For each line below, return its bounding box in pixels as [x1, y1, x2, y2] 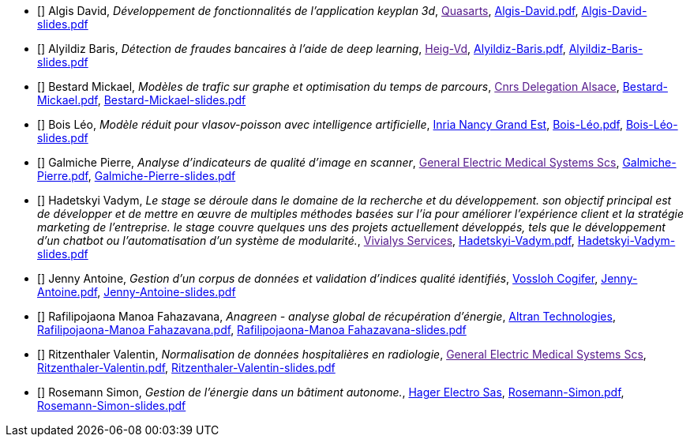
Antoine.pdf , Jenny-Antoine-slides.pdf [37, 285, 236, 298]
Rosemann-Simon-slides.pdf [37, 399, 186, 412]
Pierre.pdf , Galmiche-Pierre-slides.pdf [37, 169, 236, 182]
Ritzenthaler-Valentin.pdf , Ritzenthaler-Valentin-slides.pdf [37, 361, 336, 374]
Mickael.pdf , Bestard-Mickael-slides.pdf [37, 93, 246, 107]
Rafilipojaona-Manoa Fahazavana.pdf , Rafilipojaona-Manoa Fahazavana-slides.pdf [37, 323, 467, 336]
